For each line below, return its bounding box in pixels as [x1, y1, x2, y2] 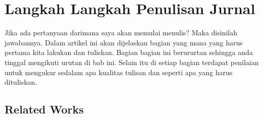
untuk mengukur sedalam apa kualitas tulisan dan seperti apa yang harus [5, 67, 233, 77]
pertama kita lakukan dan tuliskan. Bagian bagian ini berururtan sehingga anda [5, 47, 253, 57]
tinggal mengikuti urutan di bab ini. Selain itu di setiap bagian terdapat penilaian [5, 56, 259, 67]
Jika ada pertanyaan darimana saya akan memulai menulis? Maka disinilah [5, 27, 237, 38]
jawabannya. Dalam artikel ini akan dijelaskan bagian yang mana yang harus [5, 37, 243, 47]
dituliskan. [5, 77, 37, 87]
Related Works [5, 101, 84, 117]
